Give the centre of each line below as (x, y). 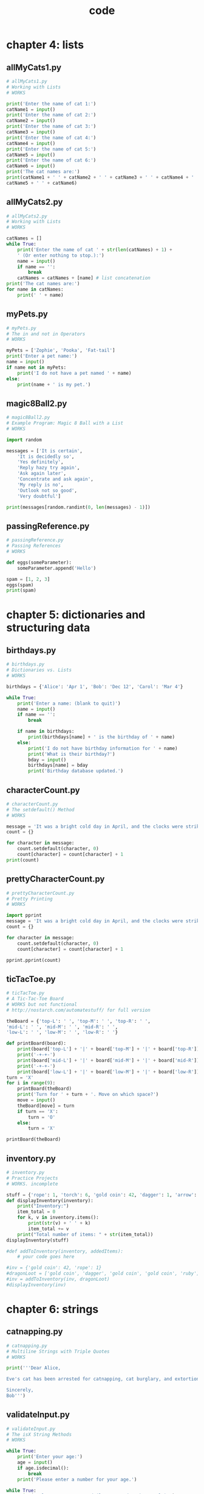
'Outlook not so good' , (47, 490)
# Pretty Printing (29, 899)
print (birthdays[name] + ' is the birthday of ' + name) (101, 737)
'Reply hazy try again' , (49, 468)
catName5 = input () (31, 155)
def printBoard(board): (36, 1044)
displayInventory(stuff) (38, 1240)
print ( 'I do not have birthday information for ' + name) (103, 748)
